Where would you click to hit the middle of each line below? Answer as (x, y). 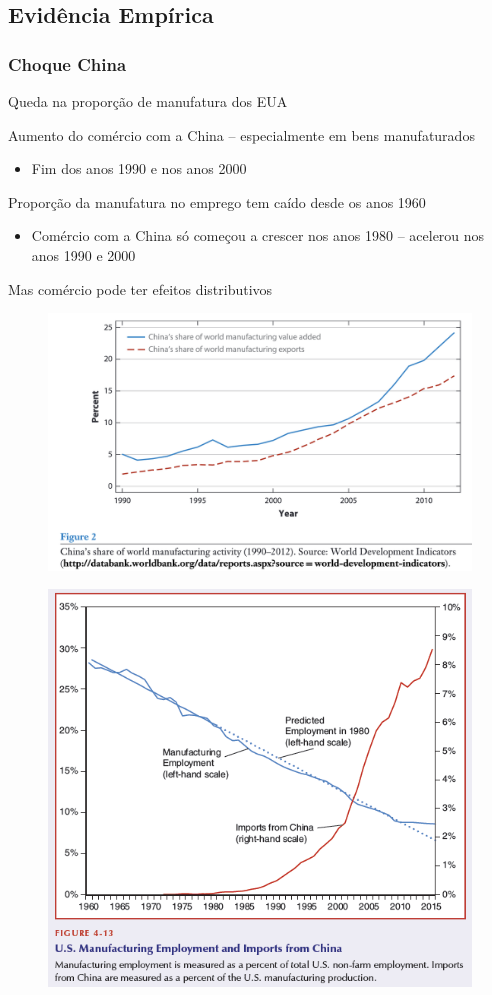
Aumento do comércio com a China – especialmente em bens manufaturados (241, 134)
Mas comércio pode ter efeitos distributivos (140, 288)
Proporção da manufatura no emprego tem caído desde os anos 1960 (217, 201)
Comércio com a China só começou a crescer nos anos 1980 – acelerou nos (258, 235)
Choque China (67, 63)
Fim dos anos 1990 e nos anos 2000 (139, 168)
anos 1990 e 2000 (83, 254)
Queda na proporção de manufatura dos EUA (148, 101)
